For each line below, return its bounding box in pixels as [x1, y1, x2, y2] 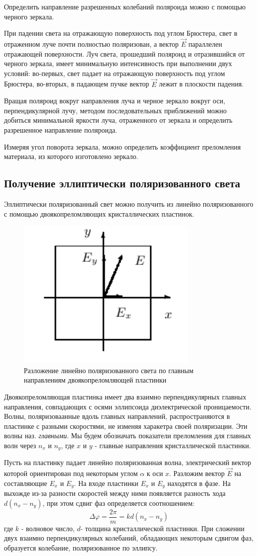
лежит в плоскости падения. [159, 79, 244, 89]
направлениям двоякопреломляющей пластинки [24, 375, 167, 385]
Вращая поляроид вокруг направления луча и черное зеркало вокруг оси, [4, 95, 225, 106]
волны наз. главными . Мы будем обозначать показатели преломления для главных [4, 430, 251, 441]
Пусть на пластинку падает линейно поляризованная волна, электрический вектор [4, 457, 252, 468]
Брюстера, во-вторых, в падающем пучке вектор [4, 79, 149, 89]
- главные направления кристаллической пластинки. [94, 440, 251, 450]
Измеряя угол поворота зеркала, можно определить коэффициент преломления [4, 141, 241, 152]
